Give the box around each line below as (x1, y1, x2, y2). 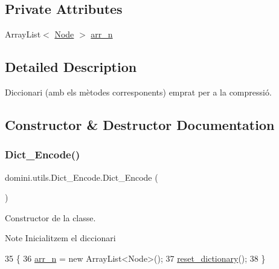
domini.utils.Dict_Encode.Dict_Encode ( (5, 170, 158, 183)
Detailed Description (5, 57, 137, 76)
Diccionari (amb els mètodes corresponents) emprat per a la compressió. (5, 86, 272, 98)
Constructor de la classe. (5, 211, 96, 224)
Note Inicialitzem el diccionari (5, 232, 116, 244)
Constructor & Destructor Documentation (5, 115, 275, 134)
